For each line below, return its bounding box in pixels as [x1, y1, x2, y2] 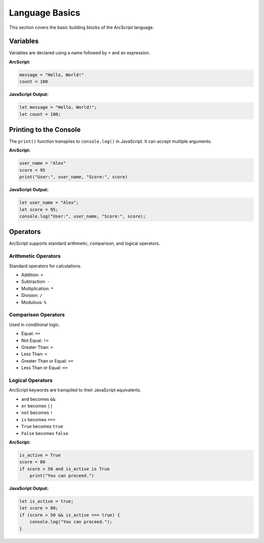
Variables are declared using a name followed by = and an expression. [9, 50, 151, 56]
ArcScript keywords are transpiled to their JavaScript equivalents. [9, 387, 141, 393]
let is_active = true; [19, 499, 74, 504]
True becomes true [21, 423, 64, 430]
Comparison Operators [9, 311, 65, 318]
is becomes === [21, 416, 56, 422]
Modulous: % [21, 299, 46, 305]
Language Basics [9, 7, 81, 18]
